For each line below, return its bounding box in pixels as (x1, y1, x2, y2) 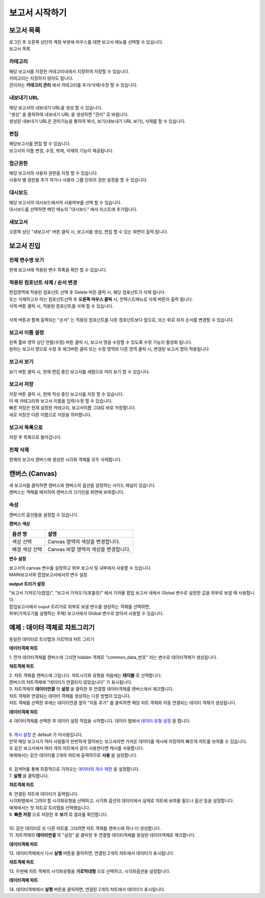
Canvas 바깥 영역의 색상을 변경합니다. (47, 546, 131, 553)
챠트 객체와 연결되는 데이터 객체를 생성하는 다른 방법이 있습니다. (9, 693, 131, 699)
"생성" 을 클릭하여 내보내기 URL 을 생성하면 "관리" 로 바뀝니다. (9, 111, 129, 117)
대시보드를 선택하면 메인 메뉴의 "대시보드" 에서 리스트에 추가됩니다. (9, 206, 138, 212)
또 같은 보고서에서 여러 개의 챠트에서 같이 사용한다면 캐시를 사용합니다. (9, 745, 144, 751)
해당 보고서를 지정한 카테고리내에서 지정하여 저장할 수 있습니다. (9, 68, 130, 74)
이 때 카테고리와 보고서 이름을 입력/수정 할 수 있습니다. (9, 398, 113, 404)
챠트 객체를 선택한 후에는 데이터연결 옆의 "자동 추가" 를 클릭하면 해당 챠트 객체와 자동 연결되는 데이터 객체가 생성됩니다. (9, 700, 237, 706)
